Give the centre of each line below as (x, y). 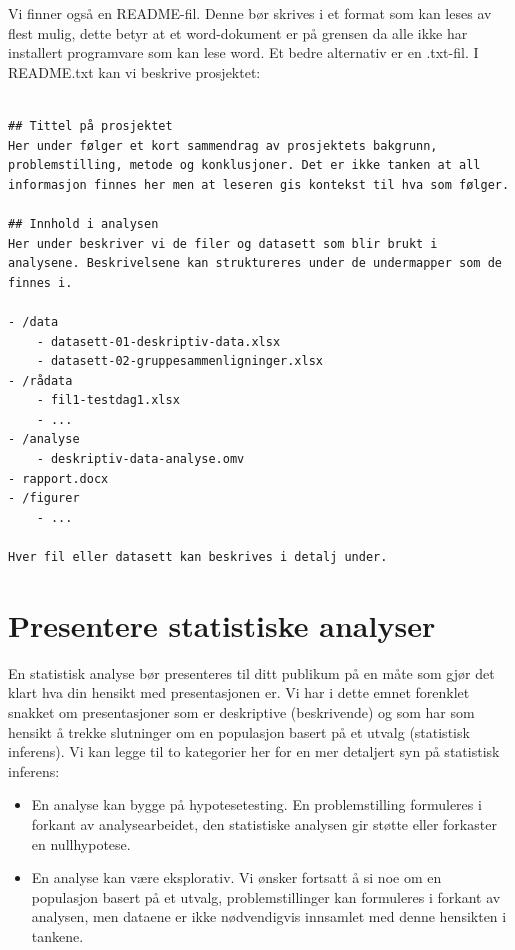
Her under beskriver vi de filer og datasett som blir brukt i (223, 243)
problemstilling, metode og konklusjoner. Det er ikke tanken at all (244, 165)
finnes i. (40, 282)
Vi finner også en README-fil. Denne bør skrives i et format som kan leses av (250, 13)
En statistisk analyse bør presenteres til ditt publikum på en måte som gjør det (251, 672)
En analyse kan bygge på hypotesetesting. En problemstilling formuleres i (256, 804)
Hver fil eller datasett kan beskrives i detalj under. (198, 557)
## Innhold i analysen (83, 223)
